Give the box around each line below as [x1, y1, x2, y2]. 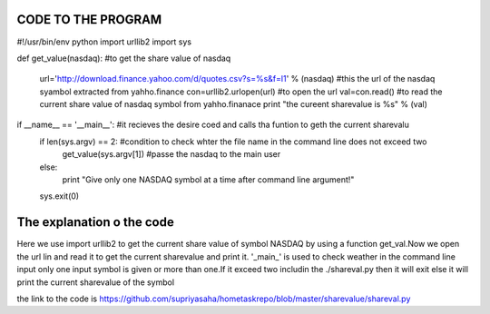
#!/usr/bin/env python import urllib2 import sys [16, 36, 192, 47]
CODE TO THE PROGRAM [16, 12, 162, 27]
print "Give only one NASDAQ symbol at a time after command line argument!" [62, 174, 355, 185]
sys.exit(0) [39, 191, 80, 201]
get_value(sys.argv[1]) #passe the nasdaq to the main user [62, 149, 281, 160]
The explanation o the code [16, 214, 174, 231]
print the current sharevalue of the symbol [16, 277, 175, 288]
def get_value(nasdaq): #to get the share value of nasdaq [16, 53, 231, 64]
